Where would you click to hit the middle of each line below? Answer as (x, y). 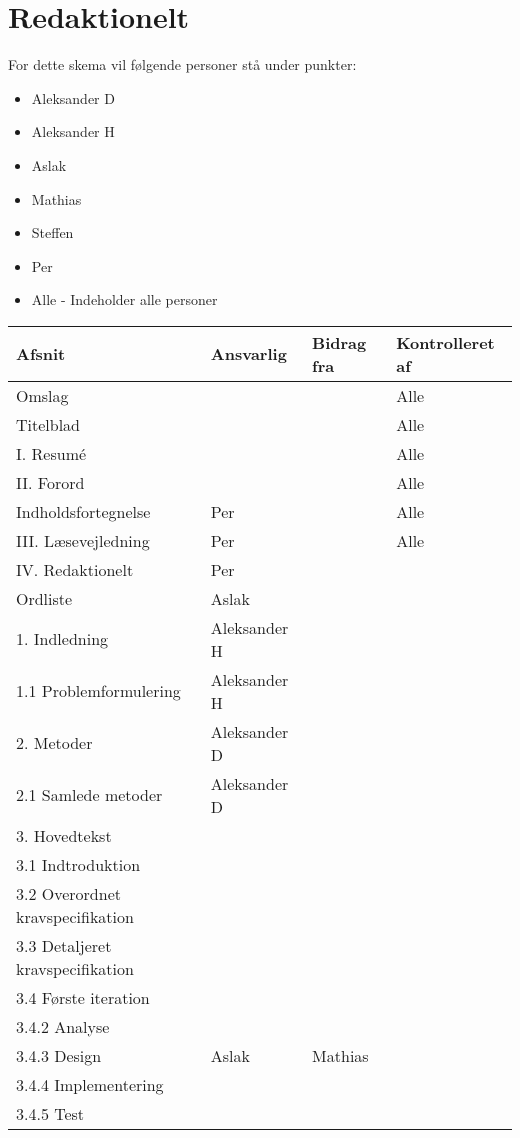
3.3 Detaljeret (64, 945)
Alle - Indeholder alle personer (124, 299)
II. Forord (50, 482)
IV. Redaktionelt (75, 569)
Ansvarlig (248, 354)
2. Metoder (54, 743)
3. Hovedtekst (64, 835)
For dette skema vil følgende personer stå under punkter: (182, 64)
